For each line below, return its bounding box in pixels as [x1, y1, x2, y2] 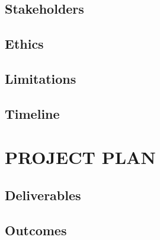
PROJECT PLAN [5, 145, 156, 169]
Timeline [5, 104, 60, 122]
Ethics [5, 34, 44, 53]
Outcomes [5, 220, 67, 239]
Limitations [5, 69, 76, 87]
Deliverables [5, 185, 81, 204]
